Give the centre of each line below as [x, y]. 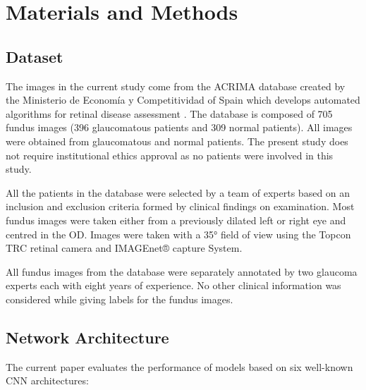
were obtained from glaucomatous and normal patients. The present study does [177, 141]
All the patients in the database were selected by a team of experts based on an [178, 192]
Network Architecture [87, 337]
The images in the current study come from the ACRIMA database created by [176, 86]
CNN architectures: [47, 380]
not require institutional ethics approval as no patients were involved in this [170, 155]
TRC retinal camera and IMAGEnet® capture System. [124, 248]
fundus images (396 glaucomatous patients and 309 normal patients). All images [179, 127]
